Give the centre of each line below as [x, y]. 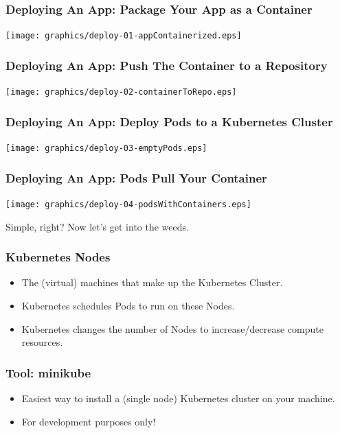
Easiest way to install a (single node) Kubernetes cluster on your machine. [178, 398]
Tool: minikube [48, 372]
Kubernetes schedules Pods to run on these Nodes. [128, 305]
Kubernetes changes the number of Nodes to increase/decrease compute [172, 328]
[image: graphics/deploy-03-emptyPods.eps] [106, 148]
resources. [42, 342]
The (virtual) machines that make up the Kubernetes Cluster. [152, 282]
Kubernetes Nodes [58, 257]
